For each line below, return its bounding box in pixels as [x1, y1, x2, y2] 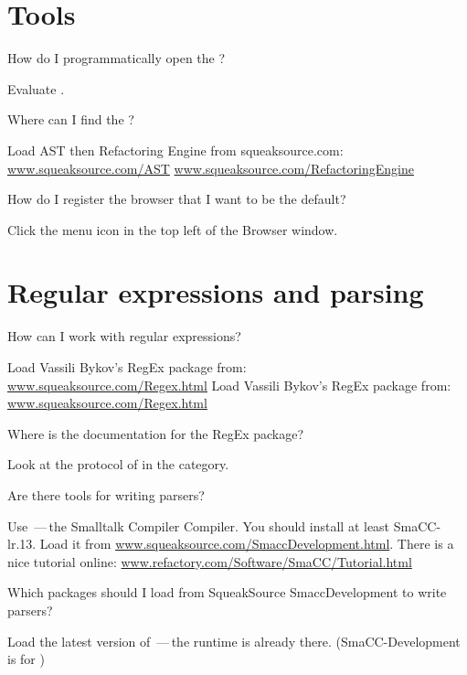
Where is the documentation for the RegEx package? [7, 423, 304, 443]
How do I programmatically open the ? [7, 48, 226, 68]
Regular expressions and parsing [7, 273, 424, 311]
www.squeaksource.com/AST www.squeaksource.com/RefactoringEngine [7, 158, 414, 177]
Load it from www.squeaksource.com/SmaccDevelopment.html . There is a [39, 534, 454, 553]
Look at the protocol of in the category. [7, 455, 229, 474]
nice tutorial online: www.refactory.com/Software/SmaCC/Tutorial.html [7, 552, 412, 571]
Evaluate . [7, 79, 65, 98]
